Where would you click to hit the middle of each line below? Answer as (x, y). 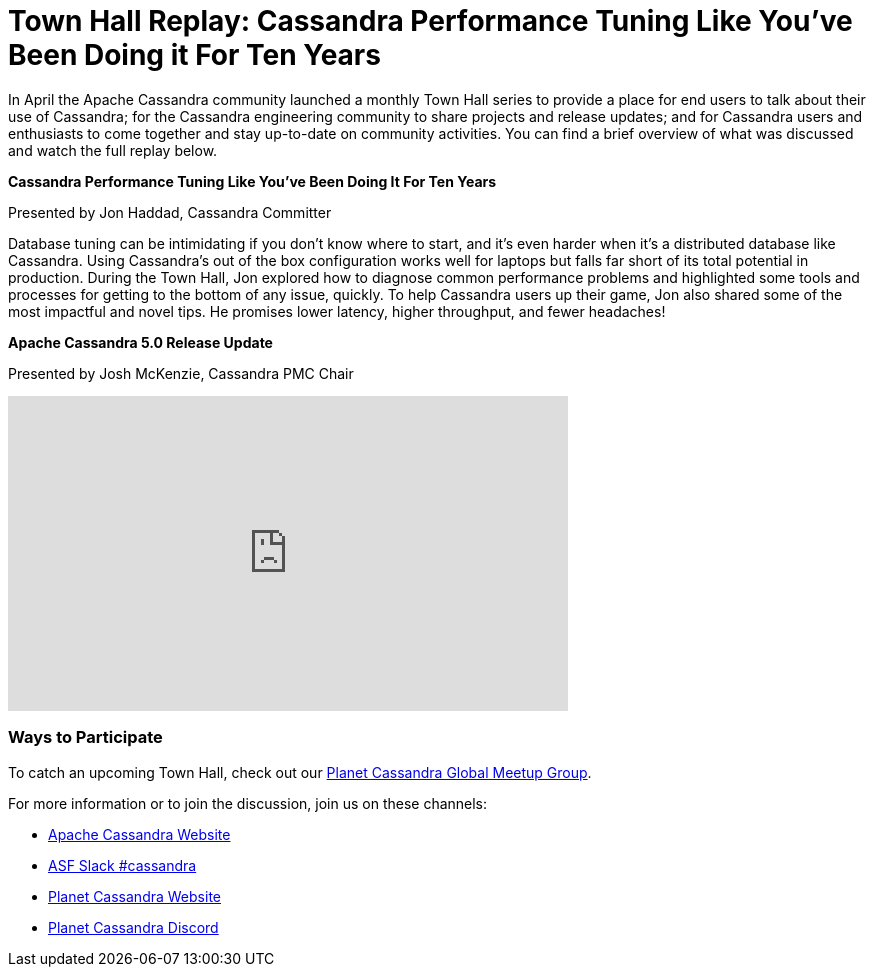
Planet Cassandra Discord (133, 927)
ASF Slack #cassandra (122, 865)
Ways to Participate (85, 737)
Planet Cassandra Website (134, 896)
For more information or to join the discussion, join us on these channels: (248, 803)
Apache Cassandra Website (139, 834)
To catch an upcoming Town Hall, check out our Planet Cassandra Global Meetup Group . (300, 772)
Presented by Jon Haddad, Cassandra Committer (170, 212)
